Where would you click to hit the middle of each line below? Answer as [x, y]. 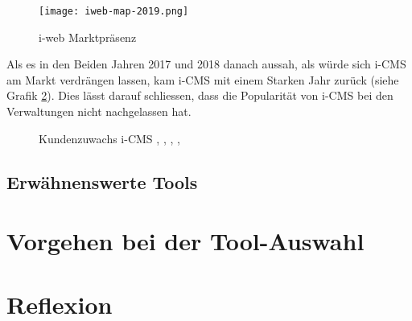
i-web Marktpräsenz [88, 37]
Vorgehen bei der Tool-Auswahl [185, 241]
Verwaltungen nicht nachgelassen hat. [99, 111]
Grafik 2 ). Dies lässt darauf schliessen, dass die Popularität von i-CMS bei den [200, 95]
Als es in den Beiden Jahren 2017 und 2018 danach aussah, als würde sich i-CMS [206, 64]
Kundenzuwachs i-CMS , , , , [109, 138]
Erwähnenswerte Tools [102, 181]
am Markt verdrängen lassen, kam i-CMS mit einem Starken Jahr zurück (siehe [203, 79]
